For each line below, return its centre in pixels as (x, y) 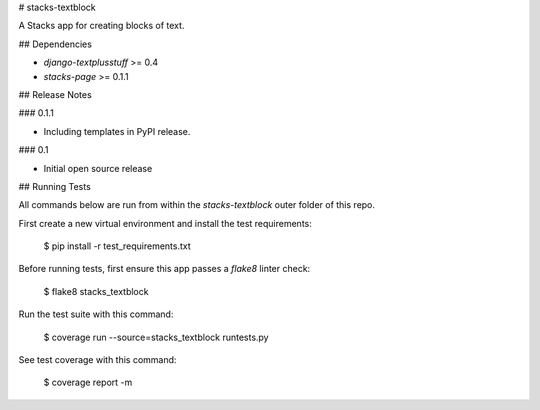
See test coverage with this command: (97, 360)
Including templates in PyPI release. (117, 131)
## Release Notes (55, 94)
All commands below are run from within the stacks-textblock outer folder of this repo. (196, 205)
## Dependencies (55, 44)
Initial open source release (98, 168)
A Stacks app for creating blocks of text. (101, 26)
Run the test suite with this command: (96, 314)
